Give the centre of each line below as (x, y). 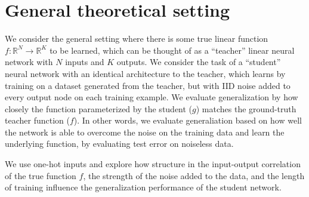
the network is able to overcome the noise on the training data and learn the (145, 132)
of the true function (41, 175)
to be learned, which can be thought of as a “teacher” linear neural (172, 50)
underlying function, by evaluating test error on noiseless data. (119, 144)
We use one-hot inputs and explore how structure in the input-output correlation (153, 164)
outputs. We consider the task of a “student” (199, 62)
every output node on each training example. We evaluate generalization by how (152, 97)
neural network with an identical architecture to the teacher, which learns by (145, 73)
